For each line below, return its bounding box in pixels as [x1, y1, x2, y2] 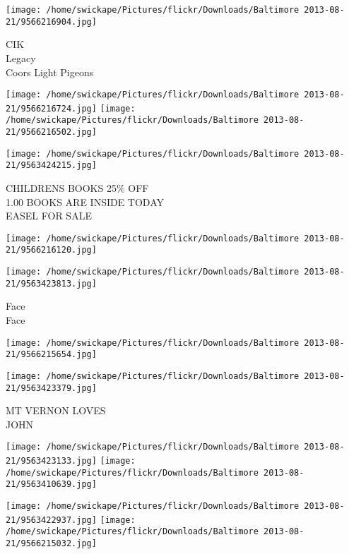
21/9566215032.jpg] [6, 538, 97, 549]
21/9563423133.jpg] [6, 456, 97, 466]
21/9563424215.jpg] [6, 160, 97, 171]
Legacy [6, 50, 36, 65]
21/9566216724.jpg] [6, 103, 97, 114]
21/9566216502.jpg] [6, 127, 97, 138]
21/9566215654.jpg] [6, 349, 97, 360]
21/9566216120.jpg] [6, 245, 97, 255]
